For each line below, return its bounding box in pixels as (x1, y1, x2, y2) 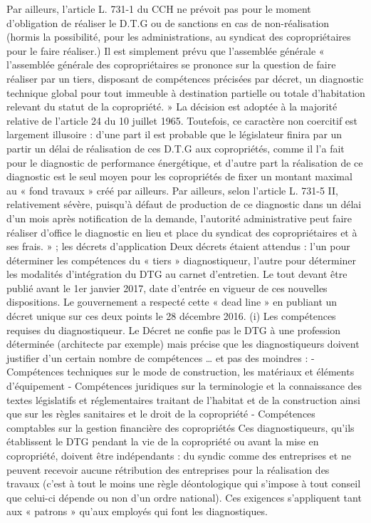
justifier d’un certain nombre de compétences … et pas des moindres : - (6, 350, 315, 365)
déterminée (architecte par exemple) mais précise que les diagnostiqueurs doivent (6, 336, 360, 351)
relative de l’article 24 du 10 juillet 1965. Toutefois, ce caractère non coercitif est (6, 113, 358, 128)
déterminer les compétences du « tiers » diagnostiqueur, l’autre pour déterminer (6, 252, 357, 267)
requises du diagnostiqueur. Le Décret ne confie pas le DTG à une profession (6, 322, 341, 337)
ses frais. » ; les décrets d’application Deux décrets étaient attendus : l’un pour (6, 239, 350, 254)
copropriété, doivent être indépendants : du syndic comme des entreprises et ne (6, 448, 351, 462)
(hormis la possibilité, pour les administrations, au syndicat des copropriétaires (6, 29, 351, 44)
